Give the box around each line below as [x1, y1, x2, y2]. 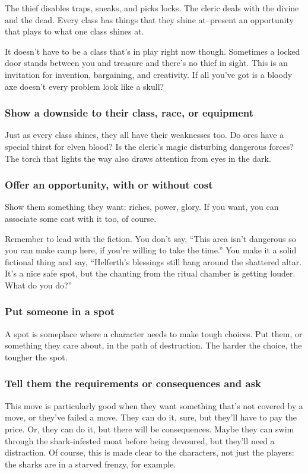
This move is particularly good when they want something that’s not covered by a [5, 399, 303, 412]
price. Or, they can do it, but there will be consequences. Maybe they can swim [5, 422, 294, 435]
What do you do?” [5, 278, 72, 291]
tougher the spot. [5, 350, 68, 363]
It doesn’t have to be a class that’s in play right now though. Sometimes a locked [5, 45, 300, 57]
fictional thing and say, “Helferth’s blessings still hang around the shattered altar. [5, 255, 302, 268]
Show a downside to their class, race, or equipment [5, 105, 254, 120]
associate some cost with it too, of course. [5, 212, 157, 224]
